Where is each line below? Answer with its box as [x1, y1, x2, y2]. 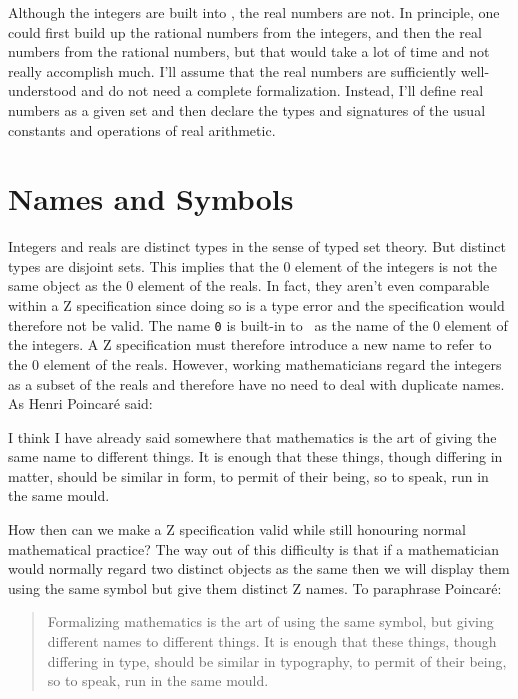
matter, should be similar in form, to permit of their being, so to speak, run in [8, 465, 489, 486]
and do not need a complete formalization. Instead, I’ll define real [81, 80, 484, 101]
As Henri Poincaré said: [8, 393, 153, 414]
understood [8, 80, 77, 101]
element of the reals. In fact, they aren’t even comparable [138, 275, 490, 296]
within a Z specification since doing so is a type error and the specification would [8, 295, 505, 316]
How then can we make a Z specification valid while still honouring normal [8, 519, 466, 540]
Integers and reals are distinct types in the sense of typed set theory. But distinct [8, 236, 506, 257]
